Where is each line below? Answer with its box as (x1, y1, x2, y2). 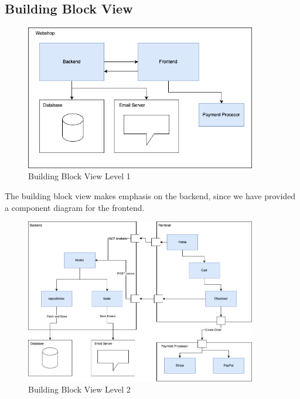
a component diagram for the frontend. (5, 201, 145, 213)
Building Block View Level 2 (28, 383, 131, 395)
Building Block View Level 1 (28, 170, 131, 182)
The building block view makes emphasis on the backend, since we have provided (5, 189, 296, 202)
